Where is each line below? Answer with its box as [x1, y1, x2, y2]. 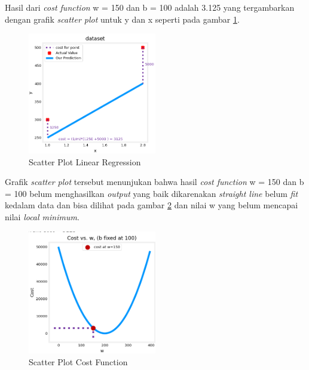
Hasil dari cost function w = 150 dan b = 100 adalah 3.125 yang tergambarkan [5, 1, 295, 13]
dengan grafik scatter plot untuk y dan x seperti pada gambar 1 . [5, 13, 240, 25]
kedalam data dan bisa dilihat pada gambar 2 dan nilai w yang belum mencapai [5, 199, 298, 211]
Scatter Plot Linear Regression [29, 155, 141, 168]
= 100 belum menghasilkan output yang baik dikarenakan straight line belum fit [5, 187, 298, 199]
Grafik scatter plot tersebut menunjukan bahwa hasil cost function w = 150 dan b [5, 175, 304, 188]
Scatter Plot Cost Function [29, 355, 128, 368]
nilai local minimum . [5, 211, 79, 223]
